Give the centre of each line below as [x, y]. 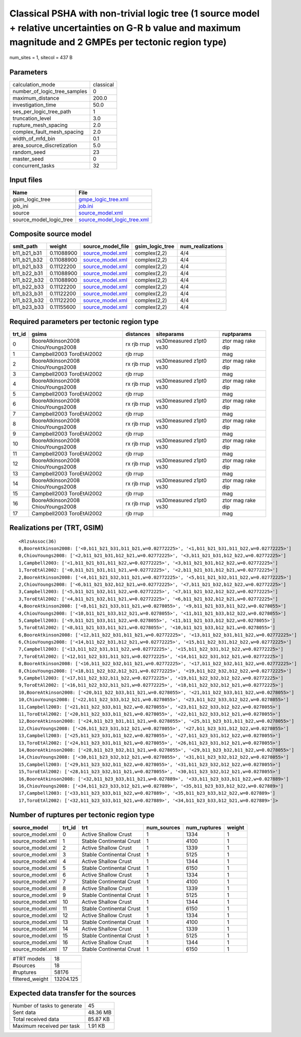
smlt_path [25, 246]
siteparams [170, 334]
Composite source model [51, 234]
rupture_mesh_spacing [40, 125]
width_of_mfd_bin [34, 139]
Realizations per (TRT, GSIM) [56, 528]
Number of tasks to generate [47, 1006]
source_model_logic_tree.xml [114, 220]
